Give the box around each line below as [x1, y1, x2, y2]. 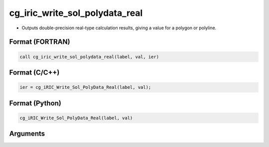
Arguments [9, 130, 45, 138]
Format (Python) [9, 99, 62, 107]
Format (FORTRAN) [9, 38, 70, 46]
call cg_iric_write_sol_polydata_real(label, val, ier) [19, 54, 159, 60]
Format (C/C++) [9, 68, 60, 76]
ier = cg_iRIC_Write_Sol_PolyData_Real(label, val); [19, 84, 151, 90]
